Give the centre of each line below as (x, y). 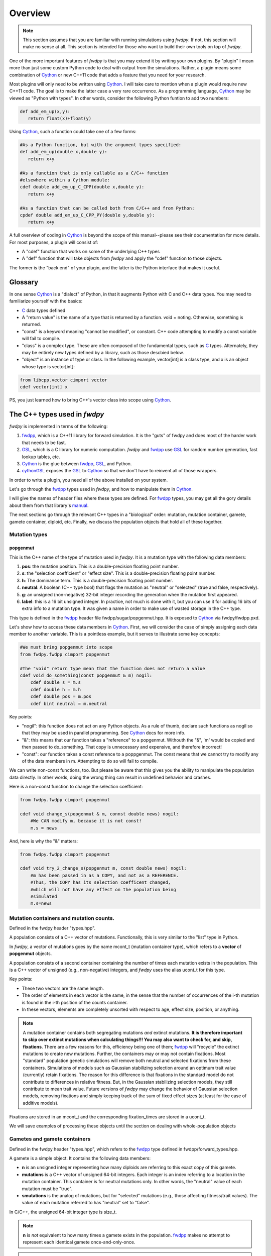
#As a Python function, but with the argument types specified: (101, 145)
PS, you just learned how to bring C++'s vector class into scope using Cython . (90, 400)
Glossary (24, 282)
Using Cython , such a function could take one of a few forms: (73, 132)
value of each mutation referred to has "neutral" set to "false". (86, 1203)
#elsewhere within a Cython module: (65, 180)
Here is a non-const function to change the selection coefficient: (76, 787)
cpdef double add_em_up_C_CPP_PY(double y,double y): (87, 215)
